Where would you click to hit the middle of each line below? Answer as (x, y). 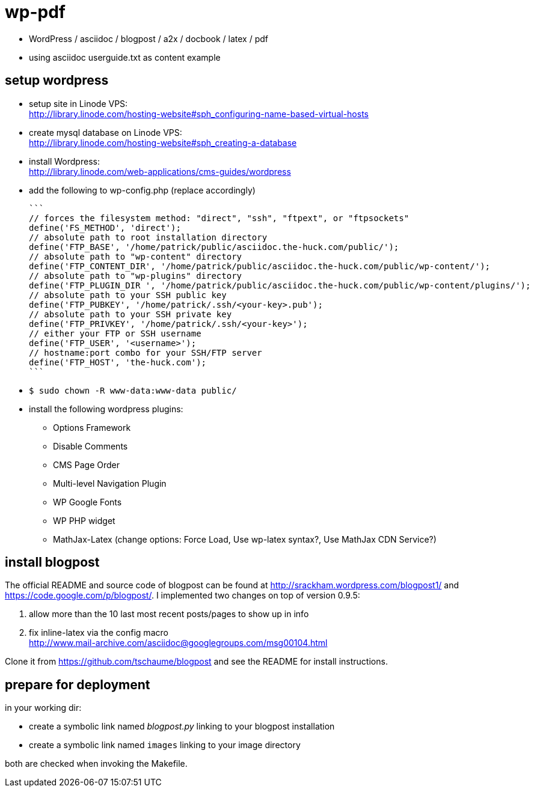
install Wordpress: (64, 161)
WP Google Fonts (87, 502)
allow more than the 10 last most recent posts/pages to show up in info (169, 614)
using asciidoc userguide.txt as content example (125, 57)
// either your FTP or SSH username (115, 333)
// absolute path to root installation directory (148, 237)
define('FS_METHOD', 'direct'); (105, 227)
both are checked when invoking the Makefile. (96, 764)
